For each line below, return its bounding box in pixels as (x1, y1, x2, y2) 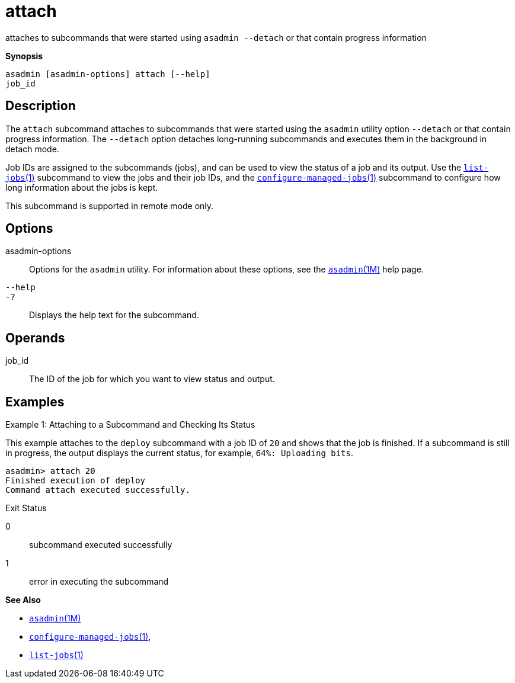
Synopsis (5, 50, 43, 61)
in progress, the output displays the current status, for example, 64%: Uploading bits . (5, 448, 354, 458)
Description (5, 98, 76, 114)
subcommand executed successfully (29, 540, 172, 550)
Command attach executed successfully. (5, 485, 190, 495)
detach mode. (5, 143, 59, 154)
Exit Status (5, 503, 47, 514)
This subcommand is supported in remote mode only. (5, 200, 214, 211)
